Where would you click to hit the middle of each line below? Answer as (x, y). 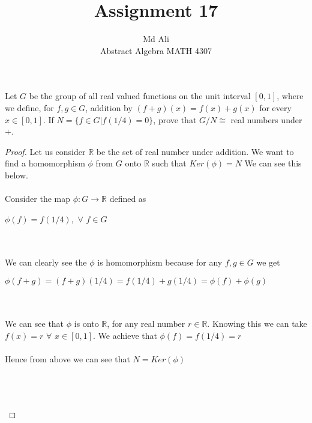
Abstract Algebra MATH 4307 (156, 50)
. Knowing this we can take (257, 324)
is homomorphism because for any (160, 262)
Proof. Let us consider (45, 151)
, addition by (109, 107)
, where (290, 96)
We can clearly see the (46, 262)
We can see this (273, 163)
